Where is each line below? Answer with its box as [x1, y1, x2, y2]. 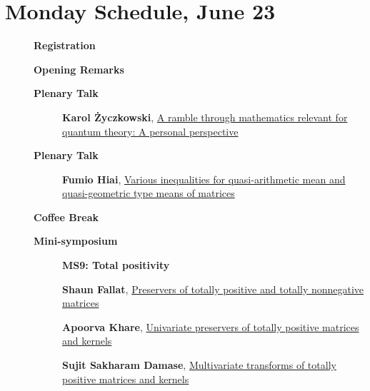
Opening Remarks [34, 61, 124, 76]
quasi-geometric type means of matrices [62, 186, 235, 200]
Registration [34, 38, 96, 53]
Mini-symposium [34, 233, 118, 248]
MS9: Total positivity [62, 258, 170, 273]
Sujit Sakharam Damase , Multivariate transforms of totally [62, 357, 336, 372]
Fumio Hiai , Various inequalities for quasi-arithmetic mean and [62, 171, 346, 186]
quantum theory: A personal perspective [62, 123, 239, 138]
